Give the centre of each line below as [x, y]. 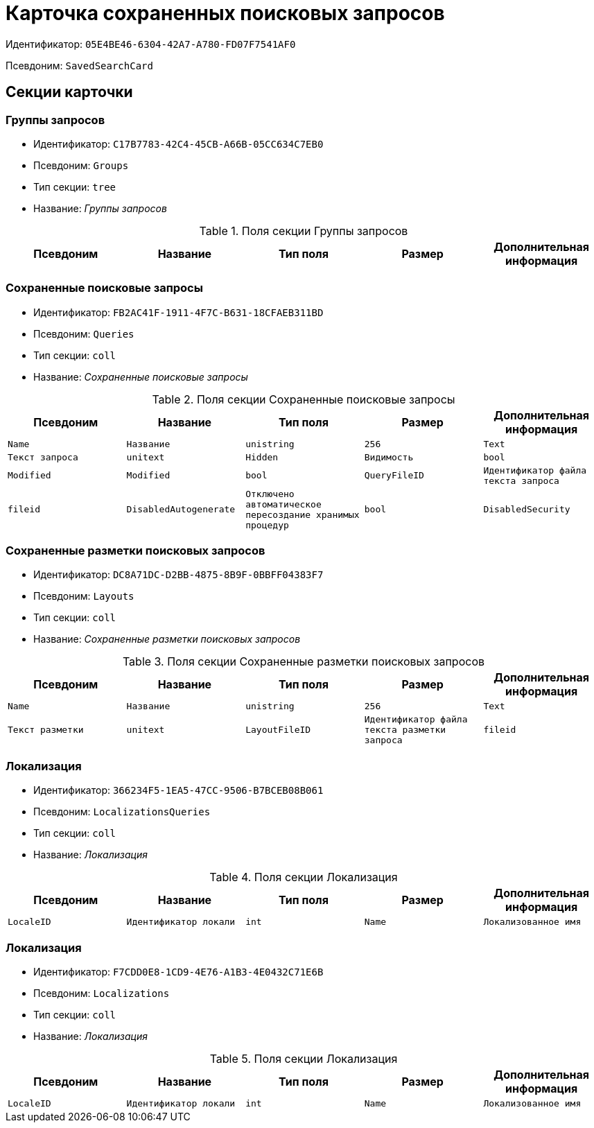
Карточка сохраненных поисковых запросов [225, 13]
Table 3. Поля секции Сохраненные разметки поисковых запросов [304, 662]
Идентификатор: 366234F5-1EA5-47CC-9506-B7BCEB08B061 [178, 790]
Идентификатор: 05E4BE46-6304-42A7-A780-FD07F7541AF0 [151, 44]
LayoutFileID [278, 730]
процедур [267, 525]
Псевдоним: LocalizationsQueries [122, 812]
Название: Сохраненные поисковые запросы [141, 376]
